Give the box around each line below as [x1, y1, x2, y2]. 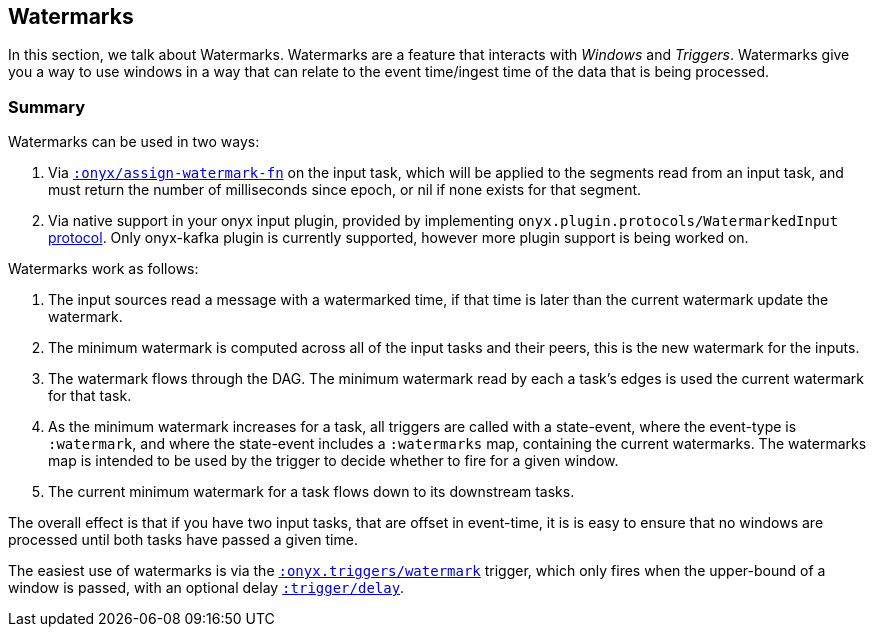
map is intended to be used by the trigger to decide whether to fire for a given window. [48, 452, 619, 470]
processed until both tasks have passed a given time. [8, 531, 358, 549]
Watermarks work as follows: [8, 260, 199, 278]
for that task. [48, 387, 132, 405]
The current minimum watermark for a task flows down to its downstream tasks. [48, 483, 575, 501]
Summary [8, 96, 86, 117]
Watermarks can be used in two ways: [8, 133, 260, 151]
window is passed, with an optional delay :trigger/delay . [8, 579, 405, 597]
